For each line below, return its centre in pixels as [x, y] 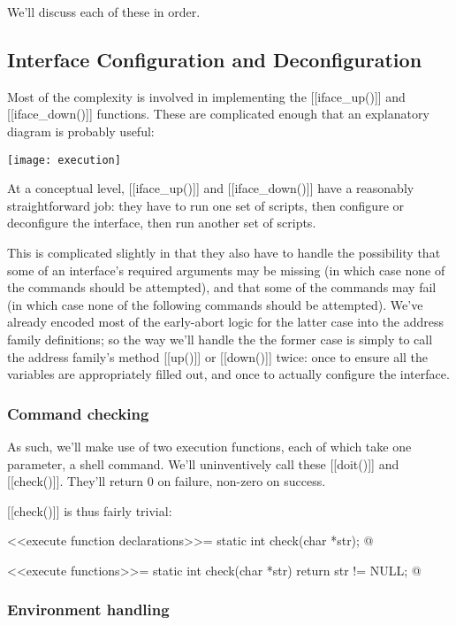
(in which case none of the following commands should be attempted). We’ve [215, 304]
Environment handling [88, 610]
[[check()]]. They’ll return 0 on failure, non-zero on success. [167, 481]
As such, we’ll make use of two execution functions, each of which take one [209, 446]
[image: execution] [64, 160]
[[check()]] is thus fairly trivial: [90, 510]
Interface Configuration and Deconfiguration [215, 59]
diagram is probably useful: [81, 131]
